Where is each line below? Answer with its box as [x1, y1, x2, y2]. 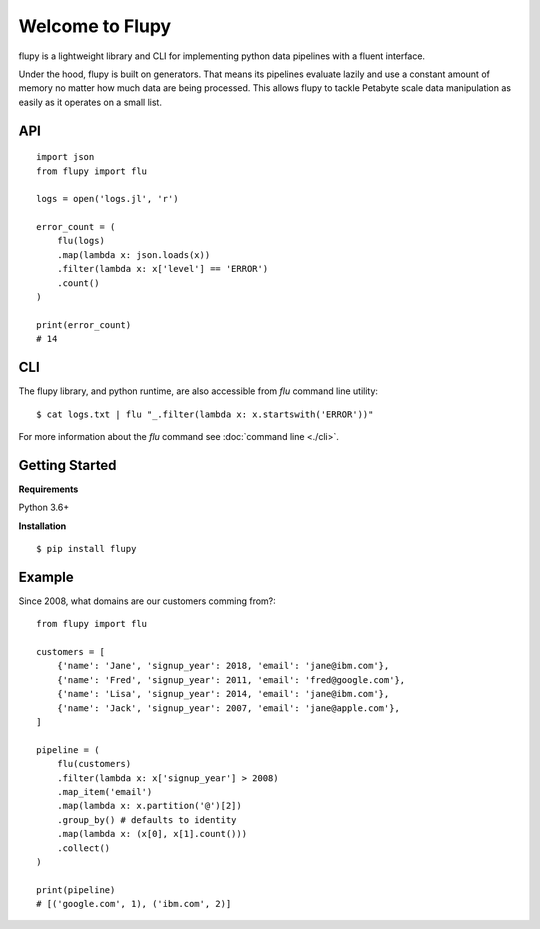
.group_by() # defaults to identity [56, 814, 237, 825]
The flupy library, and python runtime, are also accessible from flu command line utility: [18, 385, 379, 397]
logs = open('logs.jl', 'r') [36, 193, 179, 205]
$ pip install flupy [36, 543, 137, 554]
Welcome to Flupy [18, 15, 172, 37]
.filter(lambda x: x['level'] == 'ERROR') [56, 263, 269, 275]
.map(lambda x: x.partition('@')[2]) [56, 800, 242, 812]
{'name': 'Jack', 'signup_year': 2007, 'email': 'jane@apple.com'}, [56, 702, 400, 714]
